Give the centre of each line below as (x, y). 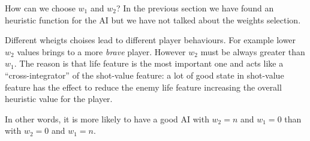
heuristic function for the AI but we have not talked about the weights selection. (153, 19)
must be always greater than (253, 51)
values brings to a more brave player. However (101, 51)
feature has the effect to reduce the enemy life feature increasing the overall (143, 87)
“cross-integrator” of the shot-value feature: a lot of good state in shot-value (145, 75)
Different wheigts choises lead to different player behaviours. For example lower (151, 40)
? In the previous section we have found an (195, 8)
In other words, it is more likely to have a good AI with (107, 118)
